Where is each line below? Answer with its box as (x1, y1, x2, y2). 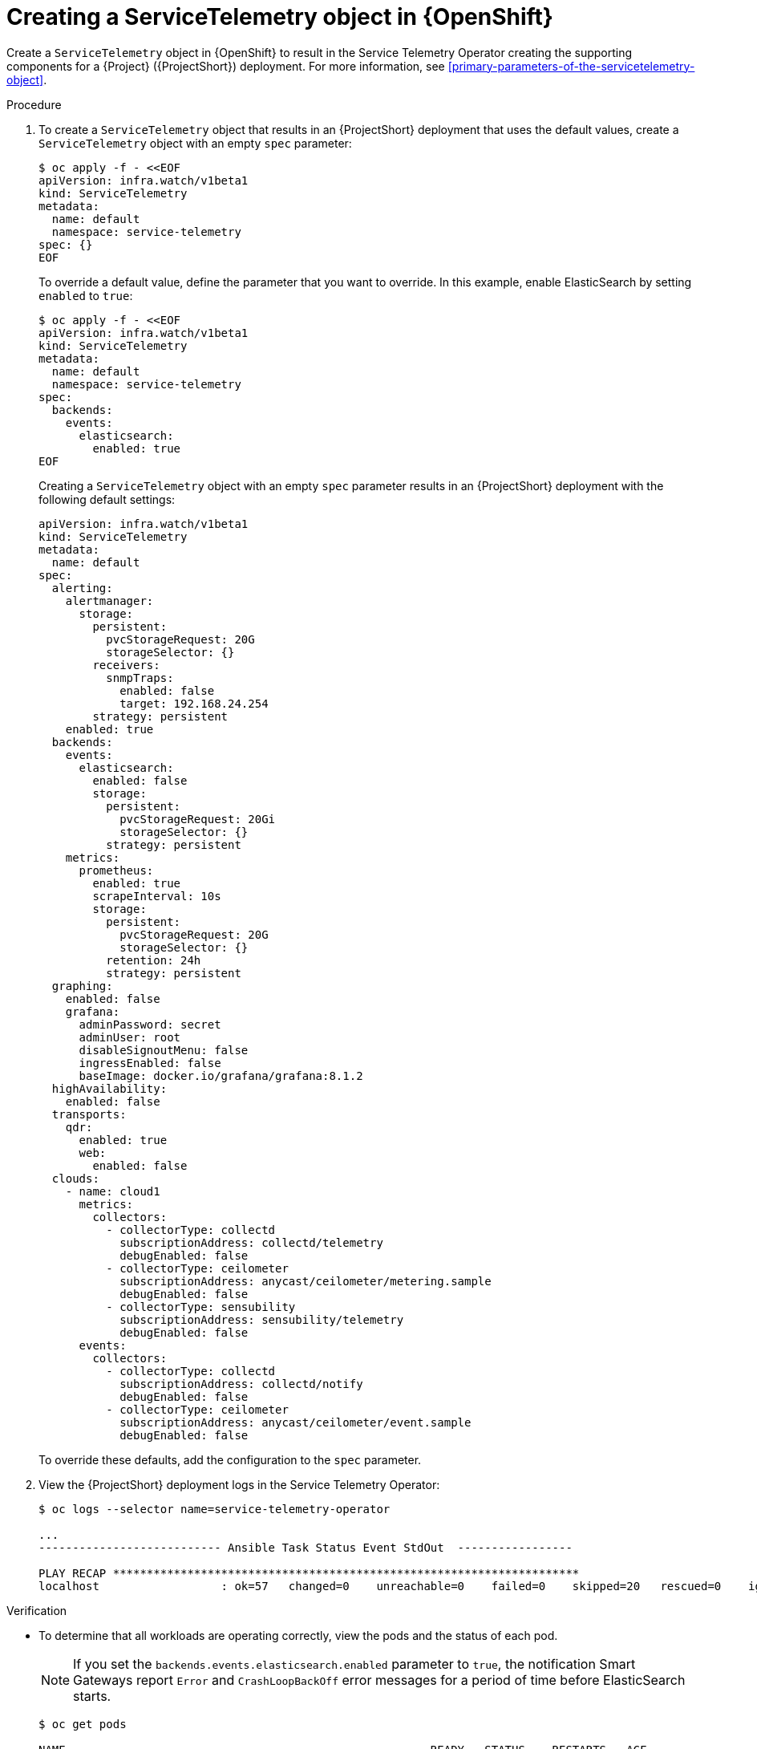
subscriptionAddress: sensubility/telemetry (119, 1313, 404, 1326)
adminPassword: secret (79, 1017, 221, 1031)
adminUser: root (79, 1030, 181, 1044)
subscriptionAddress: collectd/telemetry (119, 1236, 383, 1249)
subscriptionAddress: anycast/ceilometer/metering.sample (119, 1274, 492, 1288)
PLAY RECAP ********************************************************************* (38, 1566, 580, 1580)
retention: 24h (106, 953, 201, 967)
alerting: (51, 581, 113, 594)
